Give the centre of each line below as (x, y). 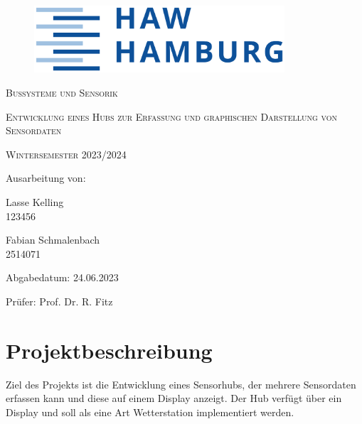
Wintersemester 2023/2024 (66, 154)
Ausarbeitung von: (46, 178)
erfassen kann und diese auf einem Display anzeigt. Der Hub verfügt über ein (174, 398)
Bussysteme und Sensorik (62, 93)
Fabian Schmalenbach (53, 240)
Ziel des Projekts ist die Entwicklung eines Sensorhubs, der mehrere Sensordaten (181, 384)
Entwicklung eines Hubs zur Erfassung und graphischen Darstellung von (172, 116)
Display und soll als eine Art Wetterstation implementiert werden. (150, 412)
